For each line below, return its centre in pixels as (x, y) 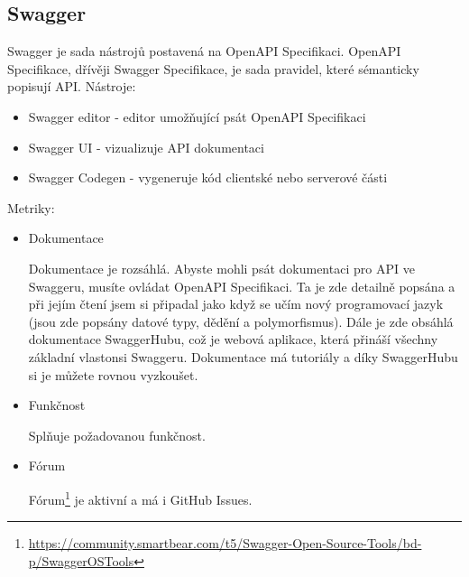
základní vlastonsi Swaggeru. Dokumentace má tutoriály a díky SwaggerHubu (243, 356)
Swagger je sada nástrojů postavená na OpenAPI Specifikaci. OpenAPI (204, 51)
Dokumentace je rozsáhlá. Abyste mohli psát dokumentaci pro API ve (221, 268)
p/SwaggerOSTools (81, 560)
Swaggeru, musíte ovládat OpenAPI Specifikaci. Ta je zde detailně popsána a (242, 286)
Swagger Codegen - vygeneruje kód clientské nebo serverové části (208, 177)
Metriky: (31, 207)
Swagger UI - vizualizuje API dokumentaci (146, 147)
